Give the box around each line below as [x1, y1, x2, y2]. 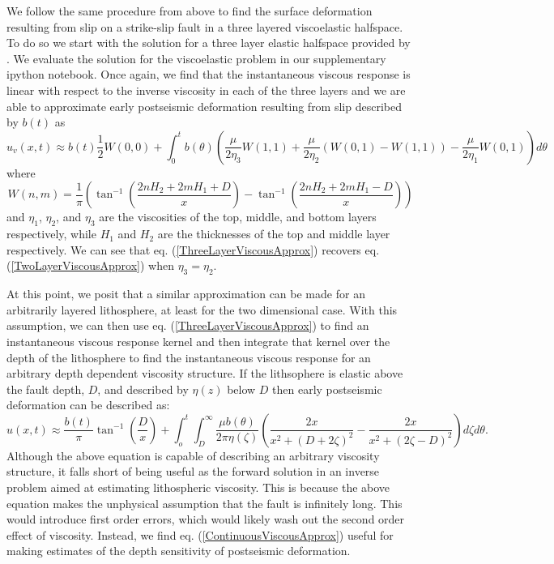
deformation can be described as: [6, 396, 170, 413]
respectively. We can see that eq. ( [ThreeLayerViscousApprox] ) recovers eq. [6, 241, 380, 258]
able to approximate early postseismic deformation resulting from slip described [6, 97, 402, 114]
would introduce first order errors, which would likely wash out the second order [6, 511, 405, 528]
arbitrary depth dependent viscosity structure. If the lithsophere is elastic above [6, 365, 403, 382]
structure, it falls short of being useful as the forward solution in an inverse [6, 463, 380, 480]
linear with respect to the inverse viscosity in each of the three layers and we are [6, 81, 406, 98]
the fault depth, [6, 380, 85, 397]
